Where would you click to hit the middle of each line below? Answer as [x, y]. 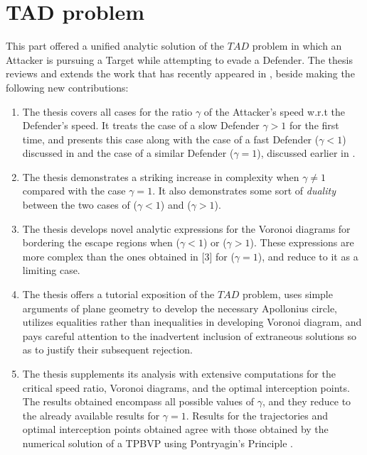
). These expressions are [302, 242]
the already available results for [91, 415]
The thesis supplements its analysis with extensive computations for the [179, 373]
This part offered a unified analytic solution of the [115, 46]
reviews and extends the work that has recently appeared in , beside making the [180, 73]
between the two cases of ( [80, 205]
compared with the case [74, 191]
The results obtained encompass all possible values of [138, 401]
